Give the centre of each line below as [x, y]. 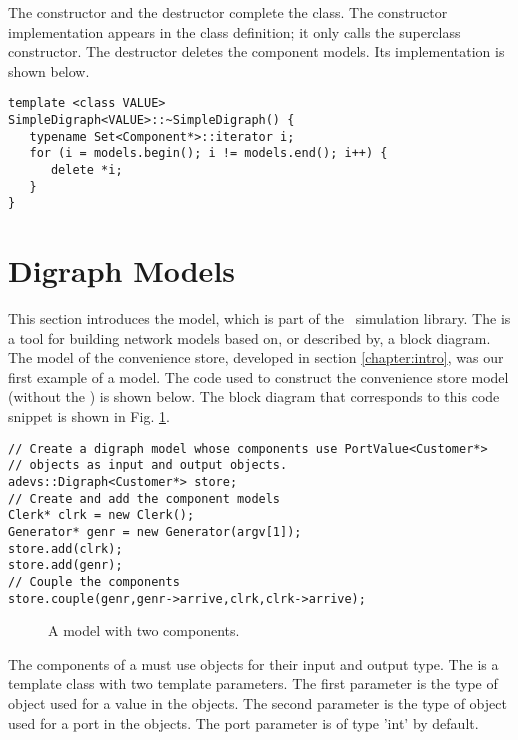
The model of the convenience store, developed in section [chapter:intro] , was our [256, 357]
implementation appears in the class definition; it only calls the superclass [234, 31]
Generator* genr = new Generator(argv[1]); [155, 531]
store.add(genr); [65, 565]
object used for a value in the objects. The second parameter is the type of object [257, 703]
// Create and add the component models [144, 498]
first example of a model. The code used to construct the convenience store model [258, 376]
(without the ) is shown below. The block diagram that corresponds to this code [254, 396]
